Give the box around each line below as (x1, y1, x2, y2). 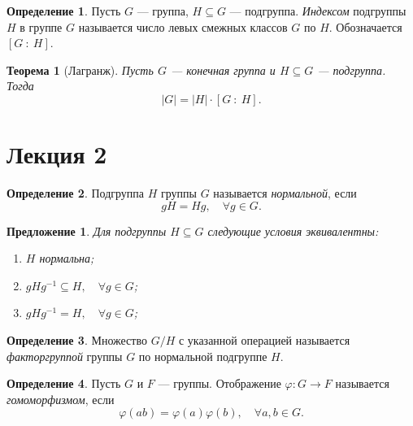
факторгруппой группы (7, 347, 123, 364)
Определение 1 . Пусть (7, 2, 121, 19)
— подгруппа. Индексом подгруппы (229, 2, 406, 19)
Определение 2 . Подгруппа (7, 185, 145, 202)
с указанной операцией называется (178, 332, 350, 349)
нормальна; (39, 250, 94, 267)
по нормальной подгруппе (138, 347, 267, 364)
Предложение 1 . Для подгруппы (7, 222, 167, 239)
